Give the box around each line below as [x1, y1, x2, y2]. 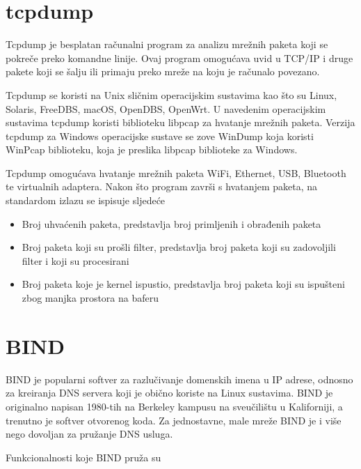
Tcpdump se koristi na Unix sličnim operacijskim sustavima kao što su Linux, [6, 87, 337, 102]
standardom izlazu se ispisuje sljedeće [6, 193, 166, 208]
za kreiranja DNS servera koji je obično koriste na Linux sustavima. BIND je [6, 385, 333, 400]
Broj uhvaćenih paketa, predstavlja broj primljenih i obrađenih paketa [22, 216, 321, 231]
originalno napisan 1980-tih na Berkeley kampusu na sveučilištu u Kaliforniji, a [6, 399, 343, 413]
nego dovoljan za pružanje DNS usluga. [6, 426, 173, 441]
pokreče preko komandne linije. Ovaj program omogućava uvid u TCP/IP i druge [6, 50, 353, 65]
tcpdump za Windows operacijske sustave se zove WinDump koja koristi [6, 128, 314, 143]
